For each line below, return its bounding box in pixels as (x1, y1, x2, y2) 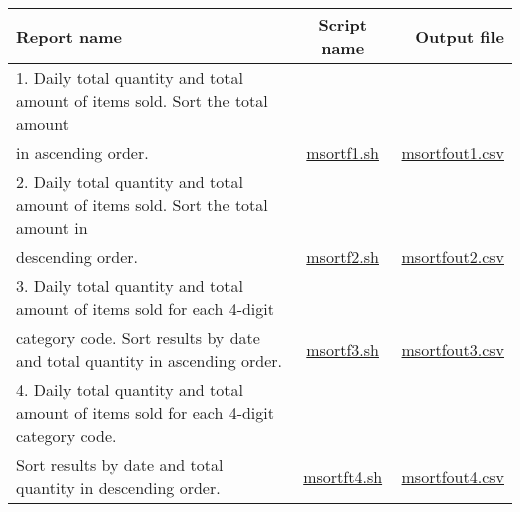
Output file (415, 24, 504, 48)
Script (318, 13, 367, 36)
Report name (16, 24, 122, 48)
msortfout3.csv (401, 337, 504, 361)
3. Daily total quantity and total (16, 274, 243, 297)
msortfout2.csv (401, 245, 504, 268)
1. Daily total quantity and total (16, 66, 243, 89)
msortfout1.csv (401, 141, 504, 164)
